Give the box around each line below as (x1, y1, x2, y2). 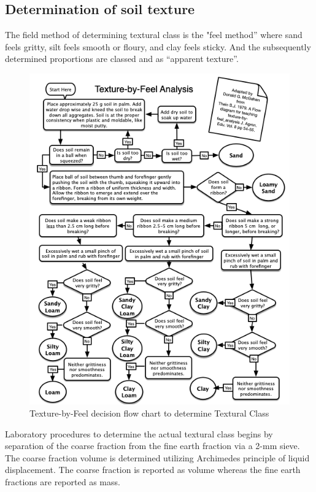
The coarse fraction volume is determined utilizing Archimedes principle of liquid (5, 451, 310, 464)
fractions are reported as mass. (5, 475, 120, 488)
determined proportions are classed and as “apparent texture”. (5, 52, 239, 65)
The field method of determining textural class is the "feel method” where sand (5, 28, 303, 41)
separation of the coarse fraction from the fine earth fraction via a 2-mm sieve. (5, 439, 300, 452)
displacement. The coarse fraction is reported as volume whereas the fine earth (5, 463, 301, 476)
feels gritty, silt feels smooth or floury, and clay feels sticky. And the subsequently (5, 40, 311, 53)
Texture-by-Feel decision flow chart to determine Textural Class (29, 406, 269, 419)
